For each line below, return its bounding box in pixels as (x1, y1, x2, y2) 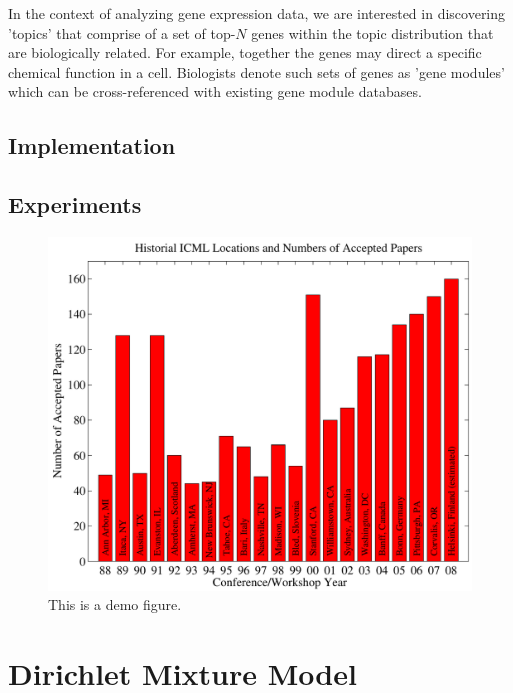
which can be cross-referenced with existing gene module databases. (8, 81, 422, 102)
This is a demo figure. (48, 594, 182, 615)
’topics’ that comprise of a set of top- (8, 22, 236, 43)
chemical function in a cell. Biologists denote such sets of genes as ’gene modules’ (8, 61, 505, 82)
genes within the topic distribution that (251, 22, 494, 43)
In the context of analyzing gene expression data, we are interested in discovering (8, 3, 506, 23)
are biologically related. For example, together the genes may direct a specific (8, 42, 482, 63)
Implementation (8, 130, 176, 161)
